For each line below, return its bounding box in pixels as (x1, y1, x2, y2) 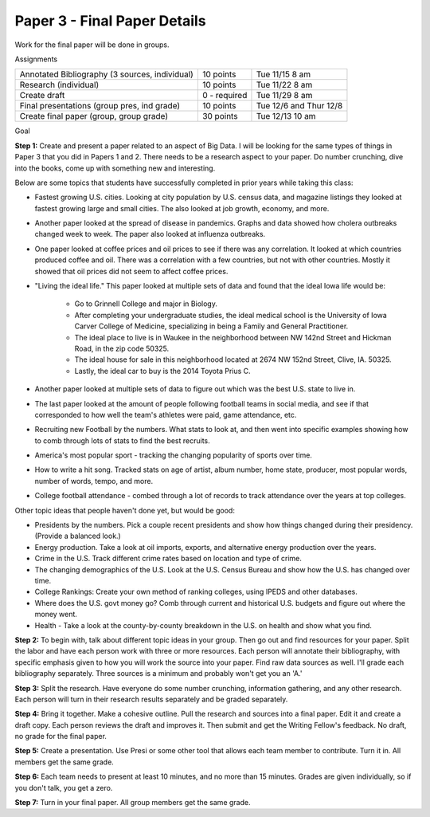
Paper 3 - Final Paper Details (14, 12, 206, 29)
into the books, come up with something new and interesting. (14, 163, 216, 173)
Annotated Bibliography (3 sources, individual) (19, 69, 194, 80)
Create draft (19, 90, 65, 101)
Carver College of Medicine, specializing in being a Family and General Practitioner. (74, 321, 349, 331)
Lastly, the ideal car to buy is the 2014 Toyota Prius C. (74, 366, 251, 375)
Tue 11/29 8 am (256, 90, 313, 101)
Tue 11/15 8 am (256, 69, 311, 80)
